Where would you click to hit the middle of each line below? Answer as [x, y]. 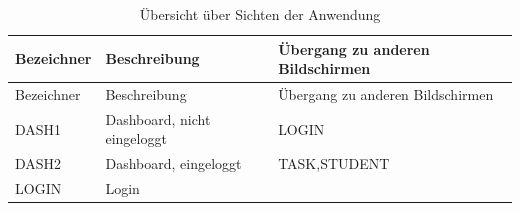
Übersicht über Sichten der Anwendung [260, 14]
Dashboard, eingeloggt [173, 163]
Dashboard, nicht [158, 118]
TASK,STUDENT [334, 163]
